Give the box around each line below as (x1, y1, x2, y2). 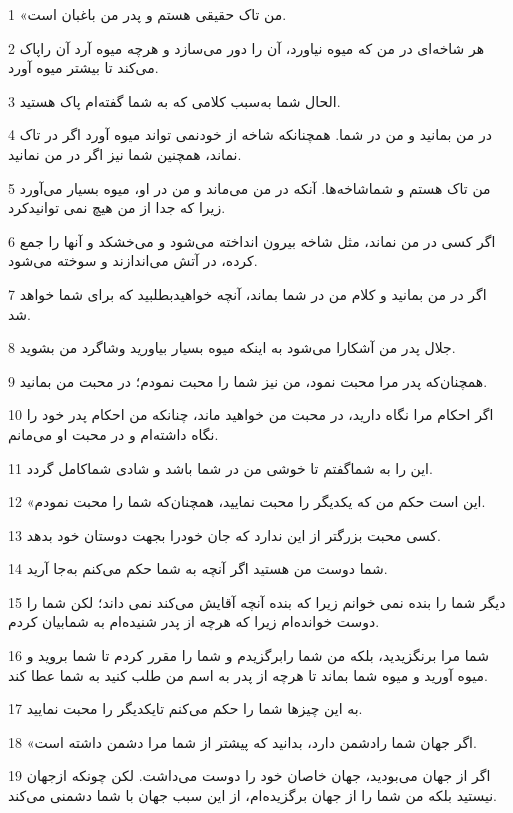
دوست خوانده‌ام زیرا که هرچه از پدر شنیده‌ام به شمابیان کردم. (8, 611, 380, 632)
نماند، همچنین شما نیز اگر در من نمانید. (8, 143, 242, 164)
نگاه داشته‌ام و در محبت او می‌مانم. (8, 423, 219, 444)
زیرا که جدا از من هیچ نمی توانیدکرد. (8, 197, 226, 218)
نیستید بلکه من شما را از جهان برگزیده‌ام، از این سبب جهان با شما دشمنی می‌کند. (8, 785, 497, 806)
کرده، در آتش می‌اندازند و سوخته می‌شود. (8, 250, 258, 271)
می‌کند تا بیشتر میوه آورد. (8, 57, 159, 78)
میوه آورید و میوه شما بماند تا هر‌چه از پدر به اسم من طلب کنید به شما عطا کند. (8, 664, 488, 685)
